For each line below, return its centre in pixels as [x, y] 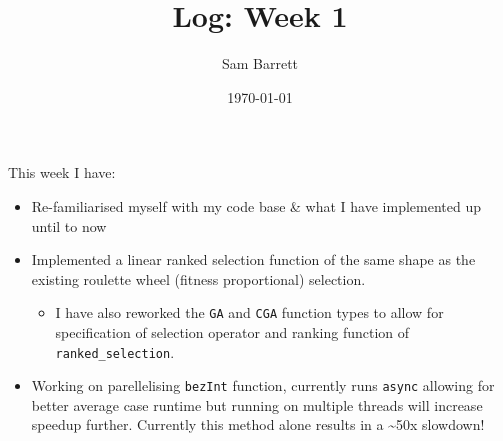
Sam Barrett [260, 63]
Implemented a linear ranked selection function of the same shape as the [253, 259]
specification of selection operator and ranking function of [232, 331]
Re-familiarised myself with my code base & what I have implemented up [256, 205]
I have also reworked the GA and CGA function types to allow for [249, 312]
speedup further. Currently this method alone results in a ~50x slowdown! [258, 424]
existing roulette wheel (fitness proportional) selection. [198, 278]
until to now [69, 225]
